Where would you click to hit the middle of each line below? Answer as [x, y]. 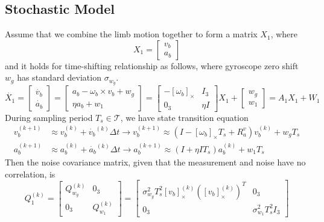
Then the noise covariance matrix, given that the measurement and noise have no [155, 162]
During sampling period [49, 117]
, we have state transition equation [184, 117]
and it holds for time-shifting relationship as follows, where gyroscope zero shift [152, 65]
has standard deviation [59, 77]
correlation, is [30, 174]
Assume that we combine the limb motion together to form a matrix [131, 34]
